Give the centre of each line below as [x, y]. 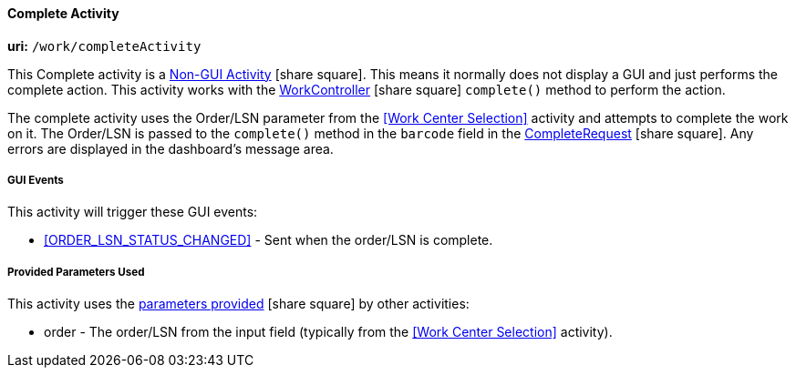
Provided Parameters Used [76, 272]
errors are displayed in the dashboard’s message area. [171, 148]
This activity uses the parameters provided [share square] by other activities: [238, 304]
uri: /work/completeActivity [104, 46]
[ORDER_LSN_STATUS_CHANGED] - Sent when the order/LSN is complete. [269, 240]
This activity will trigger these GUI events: [133, 212]
